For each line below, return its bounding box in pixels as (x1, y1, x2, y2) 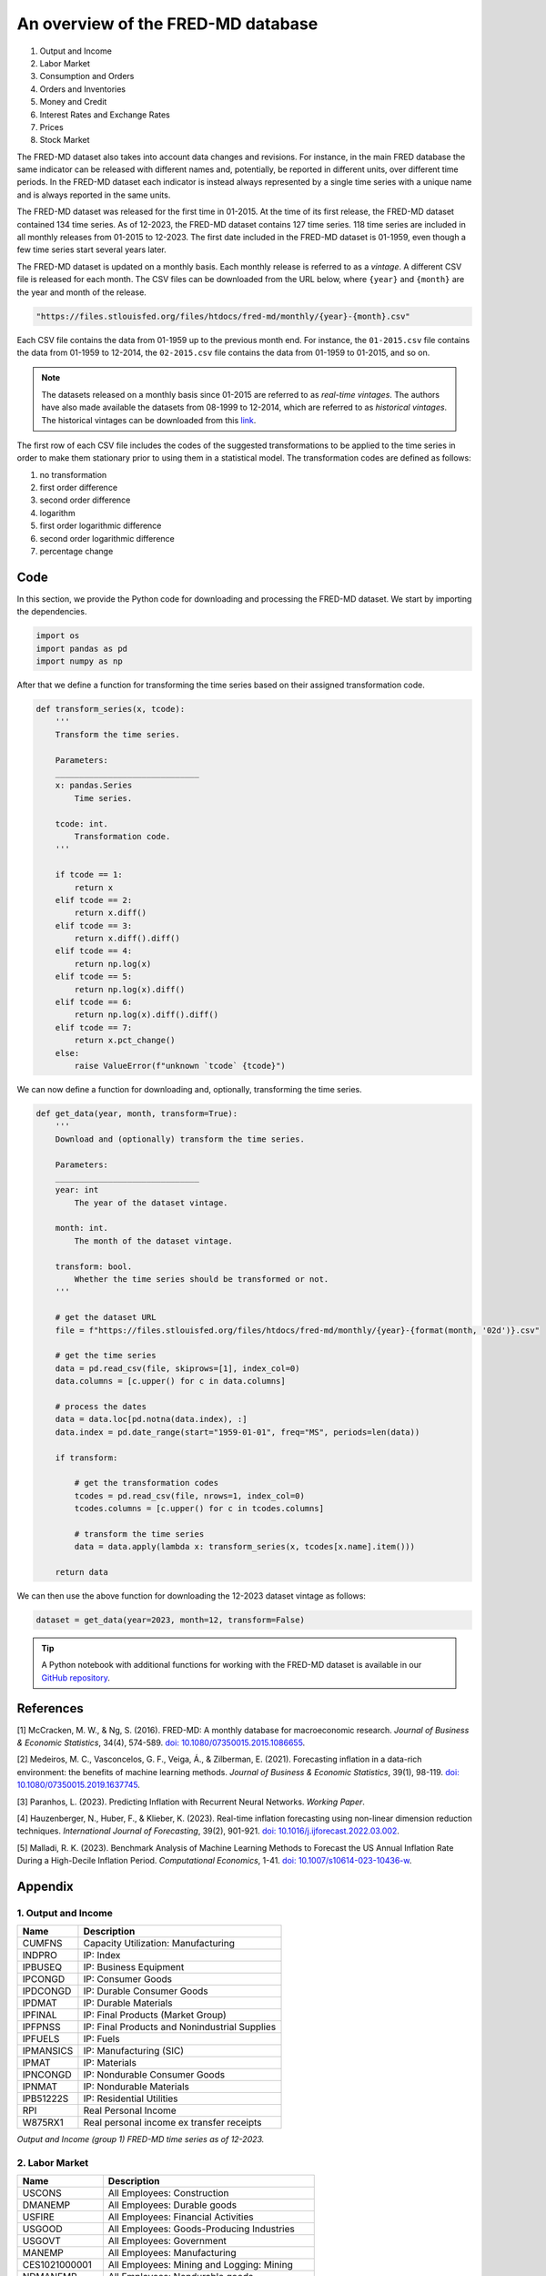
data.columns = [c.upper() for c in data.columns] (55, 1376, 286, 1387)
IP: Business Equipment (83, 1961, 185, 1974)
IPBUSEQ (22, 1961, 63, 1974)
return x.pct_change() (74, 1035, 177, 1046)
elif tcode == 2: (55, 895, 133, 905)
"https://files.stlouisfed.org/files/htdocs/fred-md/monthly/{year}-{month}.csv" (35, 310, 411, 321)
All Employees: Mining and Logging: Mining (107, 2259, 293, 2271)
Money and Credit (39, 97, 107, 107)
